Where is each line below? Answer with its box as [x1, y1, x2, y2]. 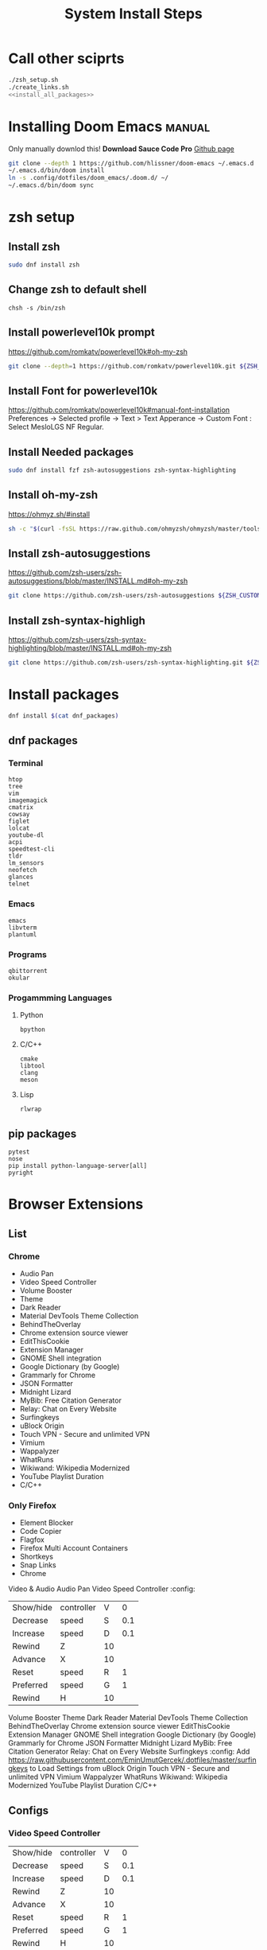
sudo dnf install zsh [8, 261, 80, 269]
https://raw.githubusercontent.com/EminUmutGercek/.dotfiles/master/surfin [8, 1755, 257, 1765]
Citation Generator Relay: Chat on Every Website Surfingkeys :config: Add [8, 1747, 250, 1757]
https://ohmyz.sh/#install [8, 509, 90, 519]
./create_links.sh [8, 83, 69, 91]
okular [8, 974, 30, 983]
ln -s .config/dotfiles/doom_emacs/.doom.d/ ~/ [8, 174, 169, 182]
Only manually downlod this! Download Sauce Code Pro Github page [8, 144, 234, 154]
